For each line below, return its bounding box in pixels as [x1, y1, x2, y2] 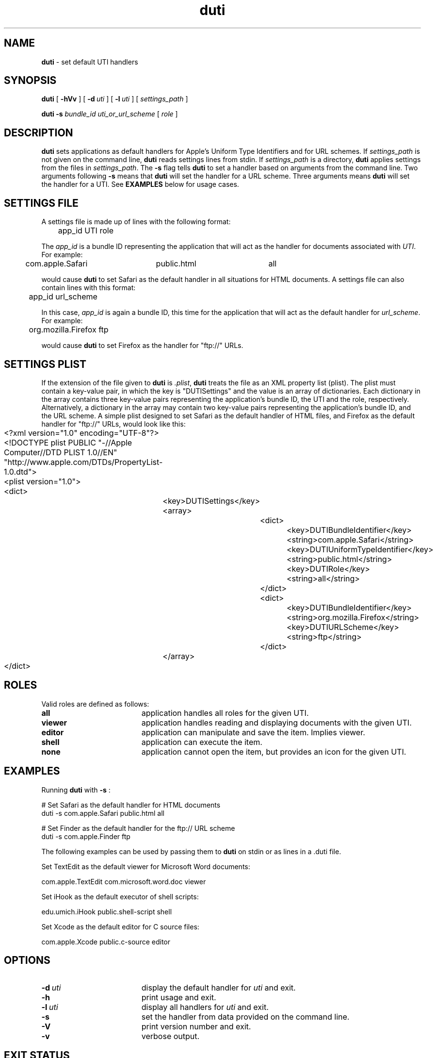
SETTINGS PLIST [4, 358, 86, 370]
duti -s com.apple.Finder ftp [41, 832, 130, 841]
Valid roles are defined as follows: [41, 699, 149, 708]
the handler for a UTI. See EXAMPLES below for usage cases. [41, 180, 239, 189]
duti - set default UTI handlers [41, 57, 138, 66]
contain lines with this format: [41, 283, 136, 292]
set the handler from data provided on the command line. [141, 1011, 350, 1022]
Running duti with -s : [41, 785, 111, 794]
